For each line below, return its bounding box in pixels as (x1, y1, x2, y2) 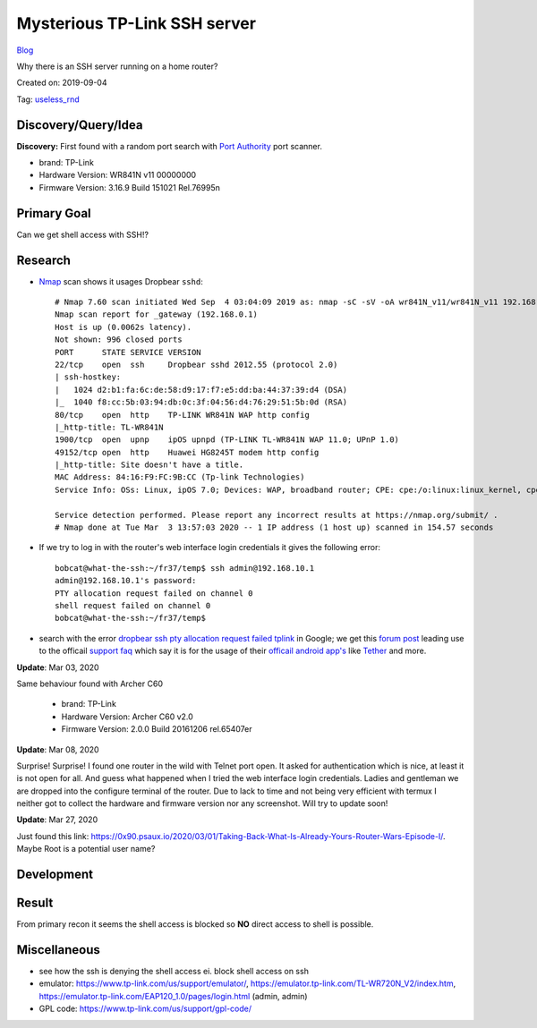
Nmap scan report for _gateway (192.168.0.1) (55, 310, 259, 319)
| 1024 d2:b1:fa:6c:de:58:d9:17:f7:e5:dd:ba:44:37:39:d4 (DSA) (55, 385, 348, 395)
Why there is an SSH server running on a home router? (16, 61, 218, 72)
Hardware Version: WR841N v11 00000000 (38, 170, 197, 181)
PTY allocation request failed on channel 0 (55, 588, 254, 599)
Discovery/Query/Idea (16, 117, 143, 132)
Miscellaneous (16, 942, 100, 957)
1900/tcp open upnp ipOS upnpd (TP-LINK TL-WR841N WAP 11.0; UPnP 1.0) (55, 435, 400, 445)
